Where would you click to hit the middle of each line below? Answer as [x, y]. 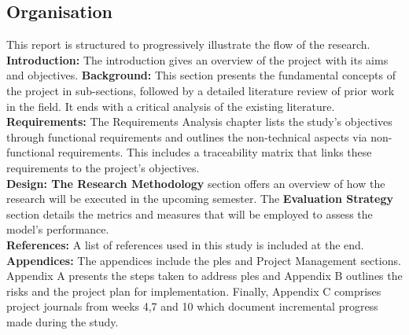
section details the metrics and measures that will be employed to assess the [190, 214]
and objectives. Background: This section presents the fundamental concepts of [201, 75]
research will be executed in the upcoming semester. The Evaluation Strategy [200, 199]
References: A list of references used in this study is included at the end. [185, 244]
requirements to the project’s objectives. [103, 167]
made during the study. [63, 321]
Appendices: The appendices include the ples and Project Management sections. [204, 260]
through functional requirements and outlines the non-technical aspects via [187, 136]
